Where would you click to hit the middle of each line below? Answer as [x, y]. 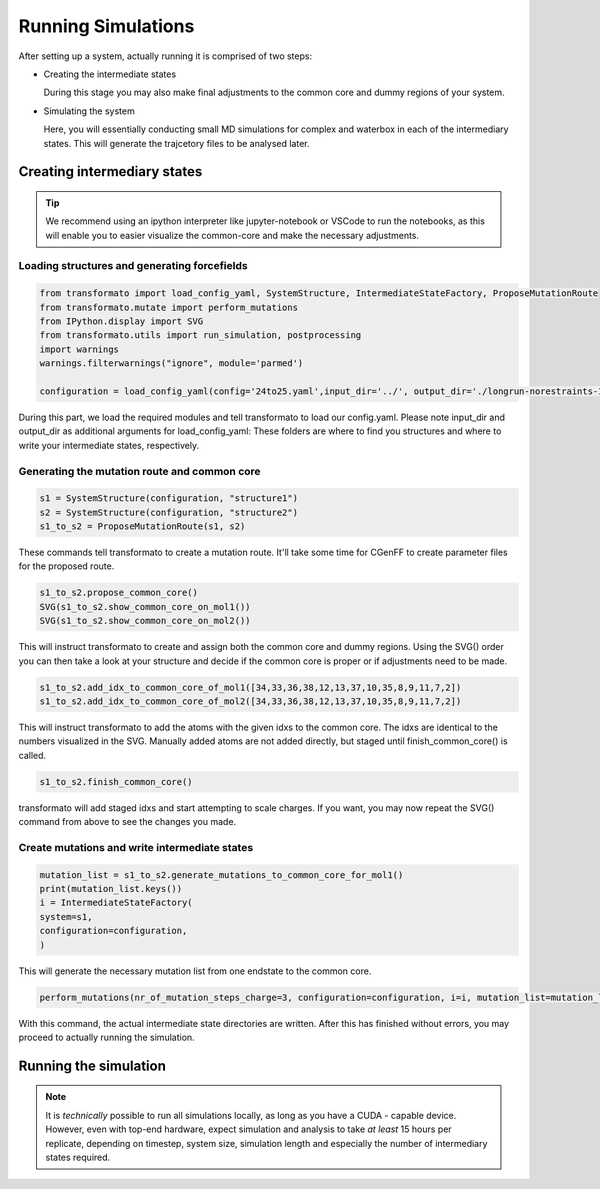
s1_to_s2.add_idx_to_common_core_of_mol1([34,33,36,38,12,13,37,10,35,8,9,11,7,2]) [250, 687]
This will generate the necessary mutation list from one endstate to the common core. [195, 971]
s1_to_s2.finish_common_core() [116, 781]
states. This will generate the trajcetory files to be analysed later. [176, 143]
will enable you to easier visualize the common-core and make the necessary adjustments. [232, 235]
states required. [78, 1157]
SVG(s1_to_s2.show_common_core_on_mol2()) [145, 621]
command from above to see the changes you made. [127, 822]
